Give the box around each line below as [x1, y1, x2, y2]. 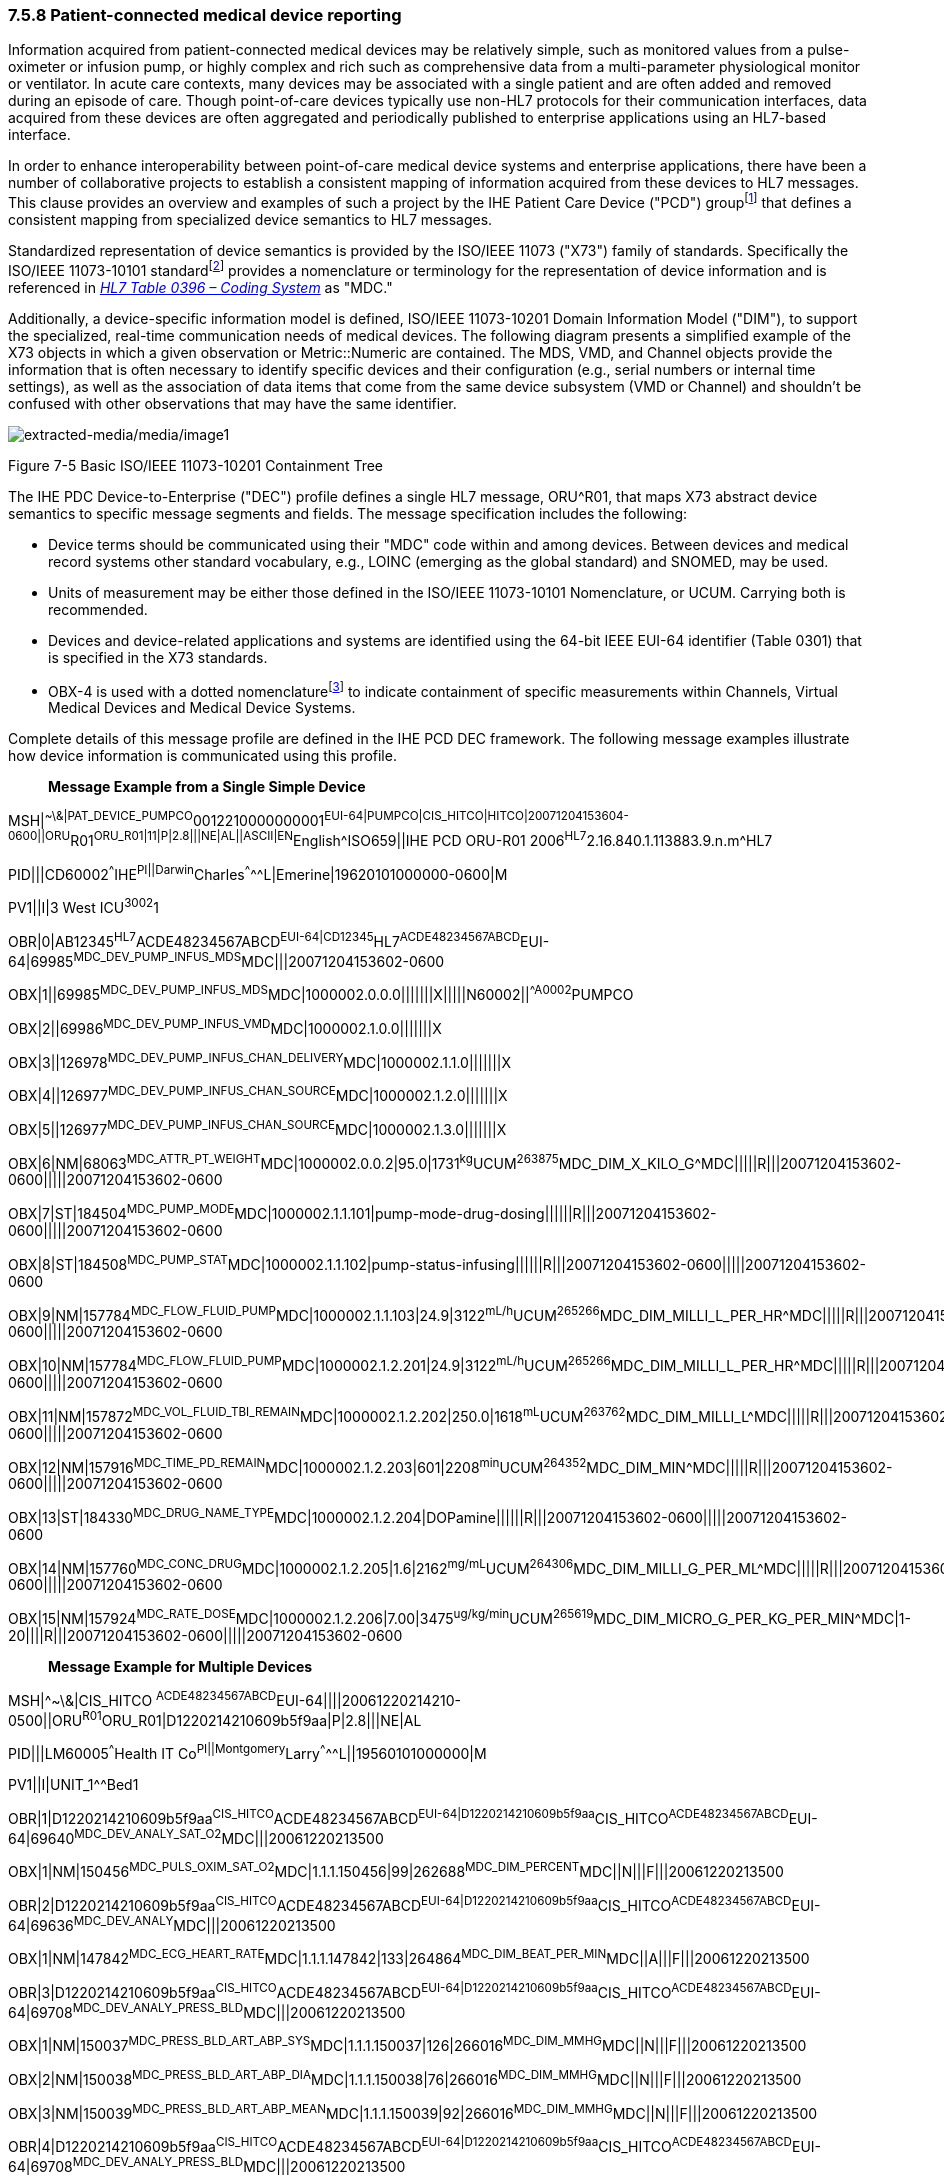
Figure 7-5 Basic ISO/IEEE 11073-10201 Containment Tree [8, 456, 384, 474]
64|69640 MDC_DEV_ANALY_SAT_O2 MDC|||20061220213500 [8, 1826, 384, 1847]
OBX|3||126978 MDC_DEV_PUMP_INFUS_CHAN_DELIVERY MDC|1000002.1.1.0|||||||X [8, 1050, 512, 1071]
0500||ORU [8, 1711, 83, 1729]
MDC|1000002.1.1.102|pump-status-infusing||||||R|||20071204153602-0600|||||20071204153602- [227, 1255, 866, 1273]
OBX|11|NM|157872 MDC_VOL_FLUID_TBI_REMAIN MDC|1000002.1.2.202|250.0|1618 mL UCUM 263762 [8, 1404, 626, 1425]
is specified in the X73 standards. [48, 648, 268, 666]
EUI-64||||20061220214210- [276, 1691, 461, 1709]
